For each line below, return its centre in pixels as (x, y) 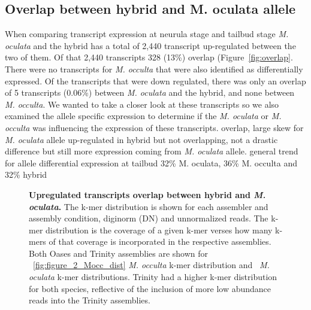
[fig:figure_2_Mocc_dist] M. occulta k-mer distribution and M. (151, 265)
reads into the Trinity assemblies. (90, 300)
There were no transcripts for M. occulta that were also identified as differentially (154, 69)
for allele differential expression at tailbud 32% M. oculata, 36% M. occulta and (151, 162)
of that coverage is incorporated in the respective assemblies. (160, 241)
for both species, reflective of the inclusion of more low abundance (150, 288)
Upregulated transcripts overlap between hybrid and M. (147, 194)
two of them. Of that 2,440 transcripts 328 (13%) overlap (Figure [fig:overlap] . (149, 57)
